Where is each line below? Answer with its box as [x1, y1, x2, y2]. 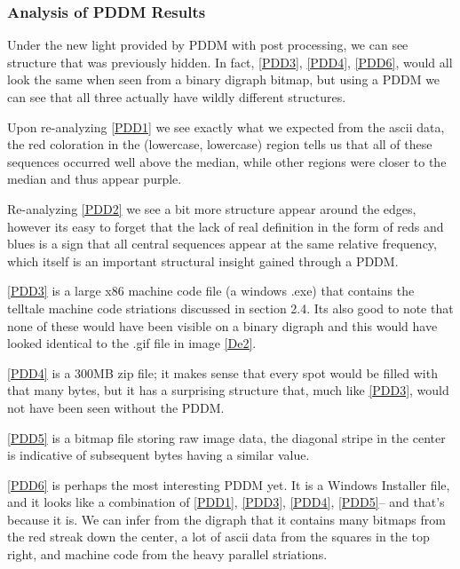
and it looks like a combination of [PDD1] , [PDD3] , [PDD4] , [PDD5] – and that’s [7, 493, 445, 511]
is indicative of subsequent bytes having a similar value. [7, 446, 310, 464]
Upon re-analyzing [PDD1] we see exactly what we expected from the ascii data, [7, 117, 445, 136]
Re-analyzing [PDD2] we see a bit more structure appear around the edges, [7, 199, 416, 217]
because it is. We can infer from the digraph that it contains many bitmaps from [7, 510, 446, 528]
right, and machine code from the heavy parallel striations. [7, 545, 328, 564]
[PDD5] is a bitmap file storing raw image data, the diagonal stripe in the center [7, 428, 446, 447]
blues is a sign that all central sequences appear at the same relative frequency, [7, 234, 437, 253]
